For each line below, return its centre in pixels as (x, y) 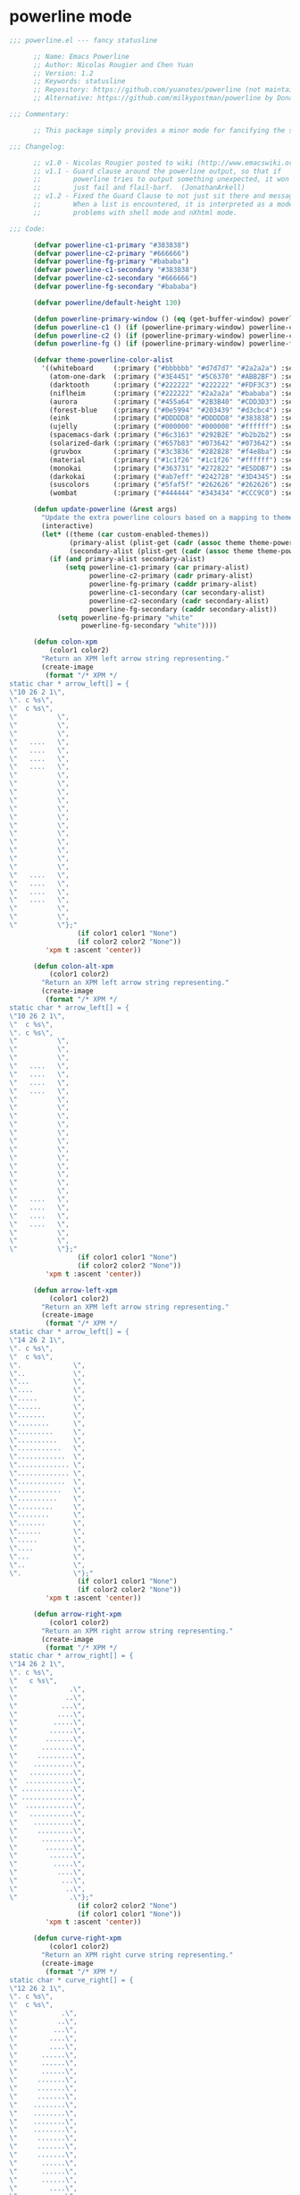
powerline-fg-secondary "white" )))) (149, 626)
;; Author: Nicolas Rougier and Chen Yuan (113, 64)
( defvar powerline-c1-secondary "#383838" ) (115, 270)
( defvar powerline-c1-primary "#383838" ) (111, 245)
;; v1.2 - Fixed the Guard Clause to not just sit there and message (165, 196)
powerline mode (71, 17)
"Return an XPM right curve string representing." (137, 1955)
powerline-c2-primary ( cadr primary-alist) (171, 576)
